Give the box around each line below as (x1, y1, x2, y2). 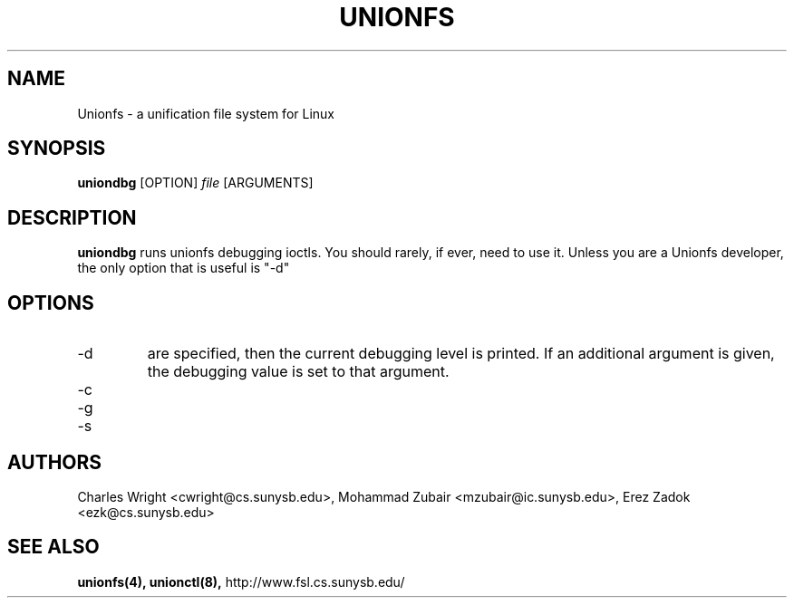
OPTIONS (7, 291, 94, 314)
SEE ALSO (7, 535, 100, 559)
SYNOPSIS (7, 137, 106, 160)
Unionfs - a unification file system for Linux (77, 105, 334, 121)
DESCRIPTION (7, 206, 137, 229)
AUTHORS (7, 450, 102, 474)
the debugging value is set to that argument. (147, 362, 450, 381)
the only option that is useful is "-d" (77, 260, 290, 276)
